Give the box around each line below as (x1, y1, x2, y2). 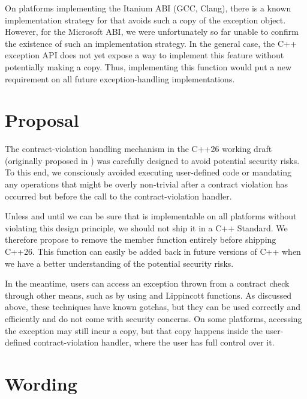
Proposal (5, 108, 79, 132)
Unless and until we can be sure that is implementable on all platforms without (5, 210, 297, 222)
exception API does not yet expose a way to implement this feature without (5, 49, 284, 61)
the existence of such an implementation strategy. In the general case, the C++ (5, 37, 297, 49)
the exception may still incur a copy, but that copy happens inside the (5, 324, 263, 337)
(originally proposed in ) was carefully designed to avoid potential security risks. (5, 154, 300, 166)
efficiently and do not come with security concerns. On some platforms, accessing (5, 312, 302, 324)
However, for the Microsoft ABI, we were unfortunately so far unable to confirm (5, 25, 299, 38)
